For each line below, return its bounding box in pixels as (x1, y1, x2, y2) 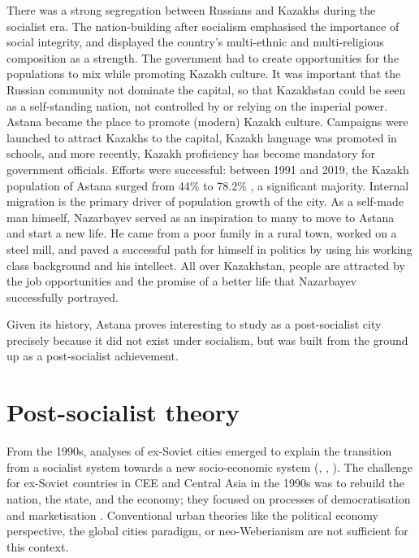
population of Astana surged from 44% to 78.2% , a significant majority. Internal (6, 177, 409, 194)
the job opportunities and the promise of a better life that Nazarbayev (6, 272, 357, 290)
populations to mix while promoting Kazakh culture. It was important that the (6, 65, 401, 82)
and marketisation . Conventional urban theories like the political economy (6, 506, 379, 523)
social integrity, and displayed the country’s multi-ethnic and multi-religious (6, 33, 384, 50)
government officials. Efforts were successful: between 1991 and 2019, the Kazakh (6, 160, 409, 177)
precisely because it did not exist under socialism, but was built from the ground (6, 331, 408, 348)
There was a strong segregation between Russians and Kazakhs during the (6, 2, 376, 18)
